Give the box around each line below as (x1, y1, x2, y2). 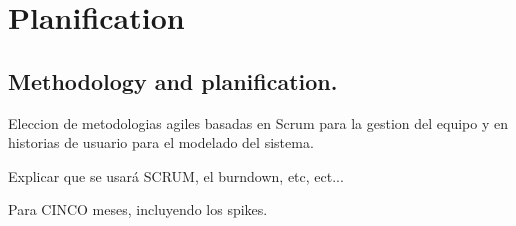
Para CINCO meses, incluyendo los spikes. (8, 199, 268, 220)
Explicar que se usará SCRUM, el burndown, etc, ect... (8, 165, 344, 186)
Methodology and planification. (8, 65, 338, 96)
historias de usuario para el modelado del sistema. (8, 132, 314, 153)
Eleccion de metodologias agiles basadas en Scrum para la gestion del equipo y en (8, 112, 508, 133)
